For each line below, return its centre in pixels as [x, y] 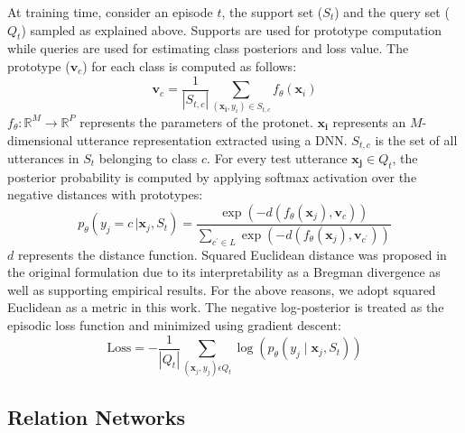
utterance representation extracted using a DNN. [212, 139]
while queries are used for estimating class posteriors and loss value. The [208, 48]
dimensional [40, 139]
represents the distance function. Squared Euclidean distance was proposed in [232, 254]
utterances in [43, 158]
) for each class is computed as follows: [190, 65]
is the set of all [416, 139]
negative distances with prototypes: [105, 194]
